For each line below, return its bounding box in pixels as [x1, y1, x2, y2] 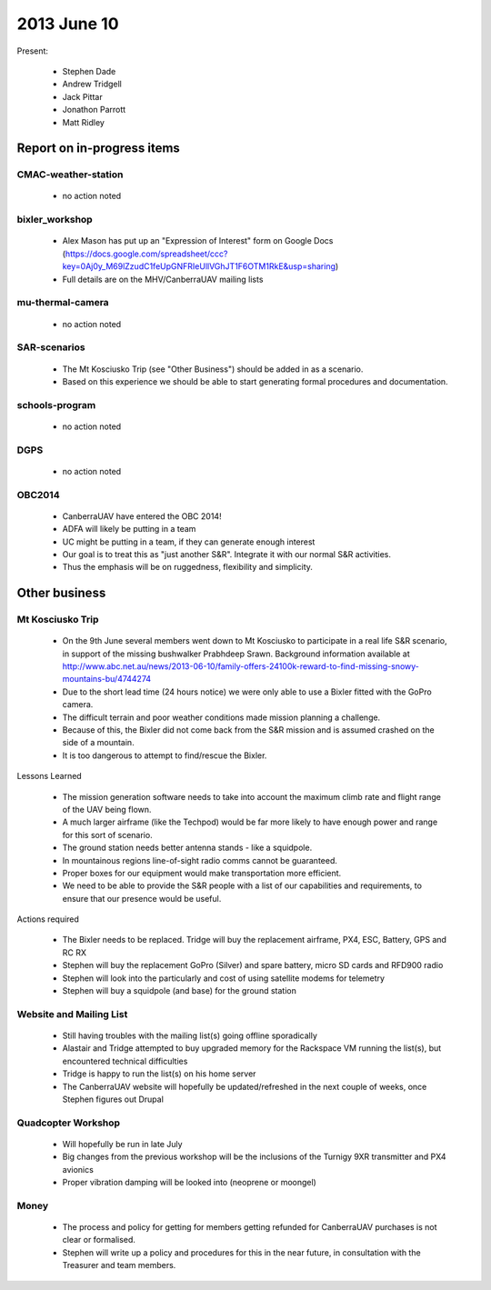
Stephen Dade [62, 65, 116, 76]
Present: [16, 45, 49, 56]
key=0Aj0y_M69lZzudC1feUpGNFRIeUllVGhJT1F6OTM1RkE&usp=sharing [62, 261, 336, 272]
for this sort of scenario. [62, 829, 154, 840]
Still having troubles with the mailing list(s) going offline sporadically [62, 1030, 318, 1041]
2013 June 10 [16, 14, 119, 34]
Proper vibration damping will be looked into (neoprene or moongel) [62, 1177, 317, 1188]
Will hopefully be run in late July [62, 1138, 183, 1149]
